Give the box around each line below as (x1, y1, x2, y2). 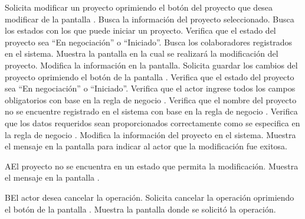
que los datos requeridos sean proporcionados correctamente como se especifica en (5, 116, 300, 129)
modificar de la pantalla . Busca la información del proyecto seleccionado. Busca (5, 12, 294, 25)
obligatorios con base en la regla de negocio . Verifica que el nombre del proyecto (5, 93, 297, 106)
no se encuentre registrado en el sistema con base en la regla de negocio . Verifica (5, 105, 298, 117)
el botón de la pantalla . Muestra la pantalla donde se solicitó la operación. (5, 202, 276, 215)
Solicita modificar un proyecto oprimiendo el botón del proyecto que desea (5, 1, 273, 13)
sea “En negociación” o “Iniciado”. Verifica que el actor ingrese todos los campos (5, 82, 296, 94)
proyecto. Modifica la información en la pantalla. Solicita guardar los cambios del (5, 58, 298, 71)
